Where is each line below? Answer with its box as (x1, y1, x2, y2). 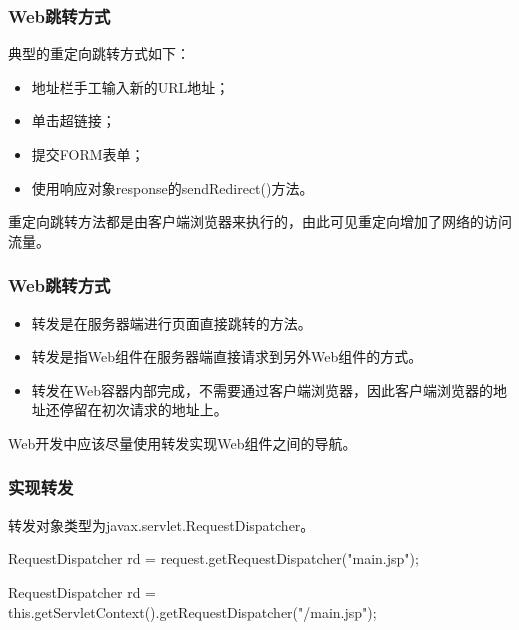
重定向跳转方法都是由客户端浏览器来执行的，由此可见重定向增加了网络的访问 (8, 211, 512, 232)
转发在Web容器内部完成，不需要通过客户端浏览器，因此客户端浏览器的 (31, 379, 494, 400)
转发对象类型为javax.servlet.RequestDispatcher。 (8, 514, 315, 535)
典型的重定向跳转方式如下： (8, 43, 190, 64)
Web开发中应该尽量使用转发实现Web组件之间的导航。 (8, 432, 357, 453)
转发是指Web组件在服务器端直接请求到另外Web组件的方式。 (31, 346, 423, 367)
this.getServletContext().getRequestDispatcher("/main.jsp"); (8, 601, 377, 622)
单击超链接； (31, 110, 116, 131)
